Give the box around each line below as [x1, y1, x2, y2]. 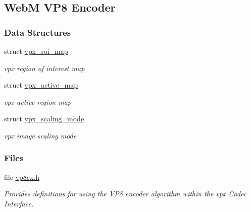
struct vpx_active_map [4, 80, 78, 90]
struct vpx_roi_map [4, 46, 68, 56]
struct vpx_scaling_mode [4, 113, 84, 124]
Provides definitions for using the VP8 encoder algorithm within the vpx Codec [4, 188, 247, 199]
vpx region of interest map [4, 62, 85, 73]
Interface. [4, 198, 34, 208]
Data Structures [4, 26, 71, 38]
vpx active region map [4, 96, 71, 107]
